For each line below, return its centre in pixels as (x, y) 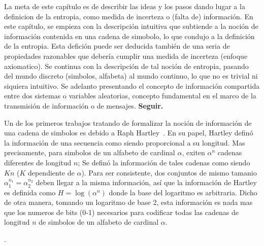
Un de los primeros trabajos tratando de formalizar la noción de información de (128, 122)
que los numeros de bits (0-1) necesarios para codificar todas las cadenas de (121, 212)
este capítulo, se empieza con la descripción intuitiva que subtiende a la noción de (131, 26)
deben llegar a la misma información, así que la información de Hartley (146, 182)
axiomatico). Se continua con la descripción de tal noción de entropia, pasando (126, 66)
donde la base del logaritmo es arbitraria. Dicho (183, 192)
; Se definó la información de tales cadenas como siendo (164, 162)
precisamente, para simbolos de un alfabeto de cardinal (90, 152)
